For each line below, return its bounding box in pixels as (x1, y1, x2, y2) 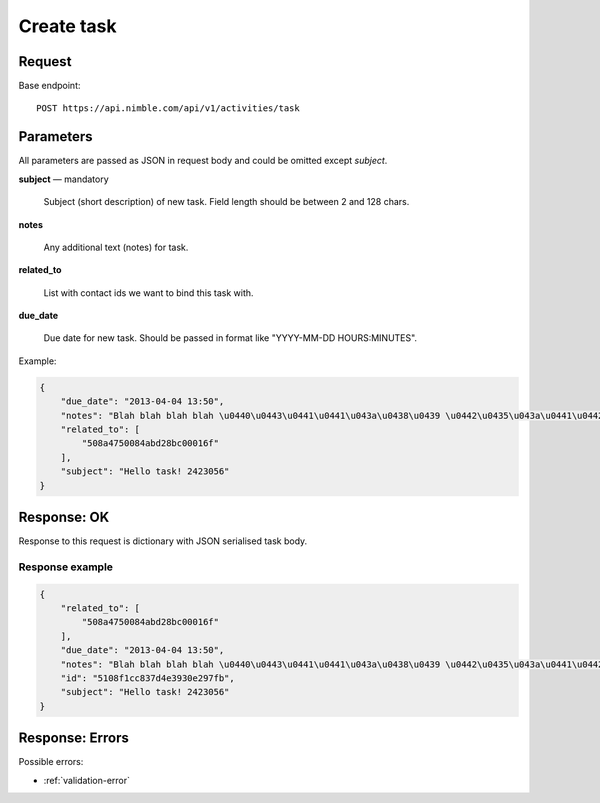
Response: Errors (18, 730, 129, 747)
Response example (18, 560, 114, 574)
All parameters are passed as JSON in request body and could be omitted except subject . (18, 155, 388, 167)
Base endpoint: (18, 80, 81, 92)
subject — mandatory (18, 173, 109, 185)
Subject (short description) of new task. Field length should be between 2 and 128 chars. (43, 196, 410, 208)
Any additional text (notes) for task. (43, 241, 189, 253)
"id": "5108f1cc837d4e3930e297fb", (60, 672, 235, 684)
